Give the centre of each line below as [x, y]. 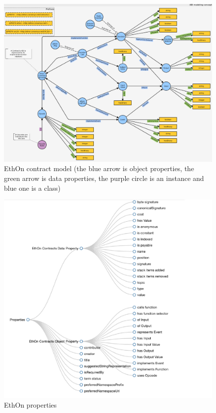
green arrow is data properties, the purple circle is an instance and [104, 178]
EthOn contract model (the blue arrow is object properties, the [99, 168]
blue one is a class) [32, 188]
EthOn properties [30, 405]
